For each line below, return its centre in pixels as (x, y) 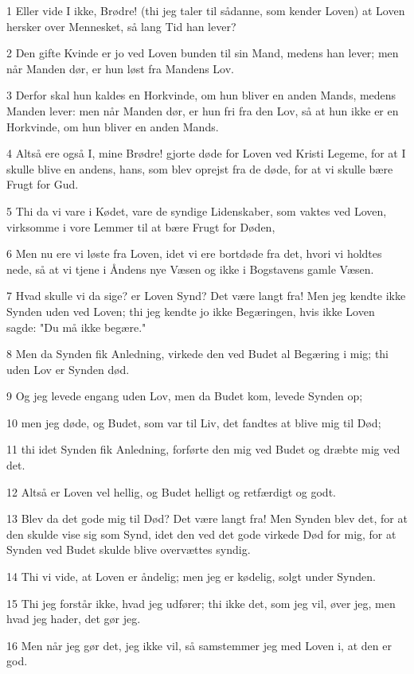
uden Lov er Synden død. (68, 369)
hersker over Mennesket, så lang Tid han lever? (121, 26)
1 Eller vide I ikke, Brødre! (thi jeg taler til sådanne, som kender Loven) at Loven (206, 10)
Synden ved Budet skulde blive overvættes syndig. (129, 549)
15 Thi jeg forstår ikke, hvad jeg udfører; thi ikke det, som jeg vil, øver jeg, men (201, 603)
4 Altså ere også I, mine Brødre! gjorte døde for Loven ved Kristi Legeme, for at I (206, 153)
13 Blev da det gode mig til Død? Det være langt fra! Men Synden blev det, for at (207, 518)
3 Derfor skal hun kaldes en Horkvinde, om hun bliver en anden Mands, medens (201, 95)
